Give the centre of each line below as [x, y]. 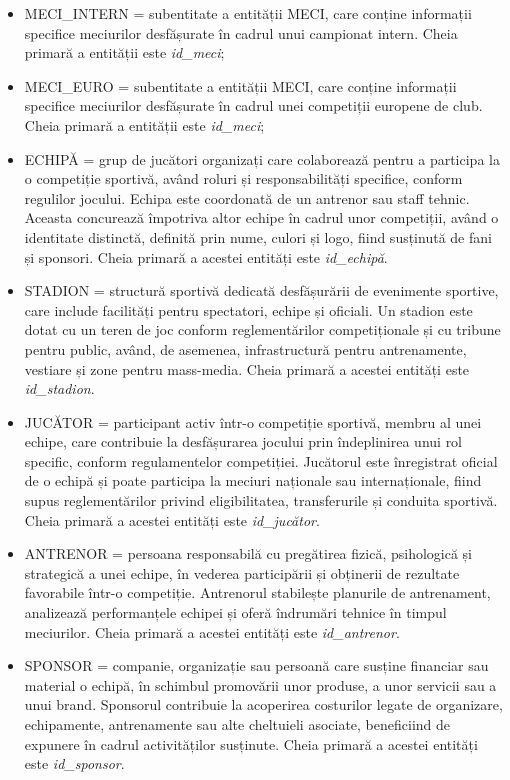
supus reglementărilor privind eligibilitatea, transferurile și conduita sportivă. [261, 500]
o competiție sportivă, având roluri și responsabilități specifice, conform [243, 178]
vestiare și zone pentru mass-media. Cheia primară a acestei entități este [247, 368]
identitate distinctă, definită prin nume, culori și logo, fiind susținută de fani [258, 236]
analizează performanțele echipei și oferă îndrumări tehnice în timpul [235, 612]
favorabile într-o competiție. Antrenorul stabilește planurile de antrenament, [257, 592]
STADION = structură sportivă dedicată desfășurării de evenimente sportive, [261, 290]
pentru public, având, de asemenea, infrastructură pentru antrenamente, [245, 348]
